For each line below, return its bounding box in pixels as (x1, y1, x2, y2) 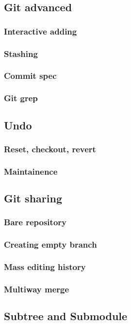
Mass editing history (4, 261, 86, 273)
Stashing (4, 47, 38, 59)
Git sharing (4, 191, 62, 206)
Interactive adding (4, 25, 77, 37)
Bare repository (4, 216, 66, 228)
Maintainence (4, 165, 58, 177)
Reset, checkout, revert (4, 143, 96, 155)
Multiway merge (4, 283, 69, 295)
